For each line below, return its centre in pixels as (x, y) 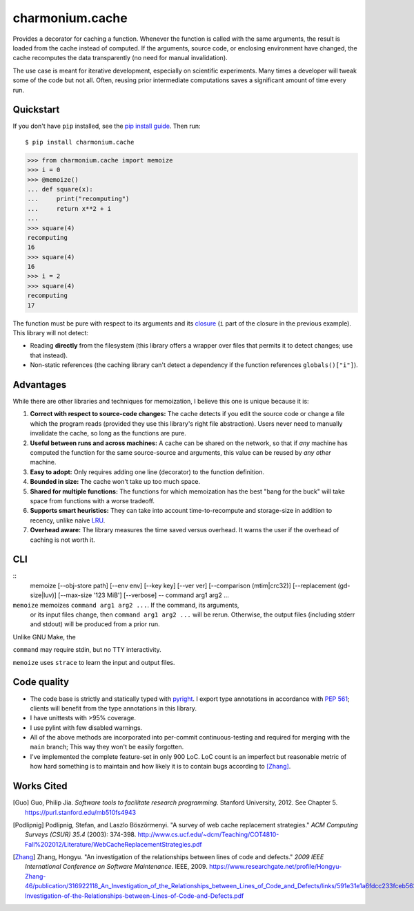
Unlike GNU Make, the (44, 637)
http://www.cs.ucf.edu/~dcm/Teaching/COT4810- (208, 835)
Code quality (41, 682)
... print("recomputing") (78, 199)
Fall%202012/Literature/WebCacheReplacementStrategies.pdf (114, 844)
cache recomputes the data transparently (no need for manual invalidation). (120, 58)
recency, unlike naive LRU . (68, 520)
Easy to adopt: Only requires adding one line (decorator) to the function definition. (147, 472)
